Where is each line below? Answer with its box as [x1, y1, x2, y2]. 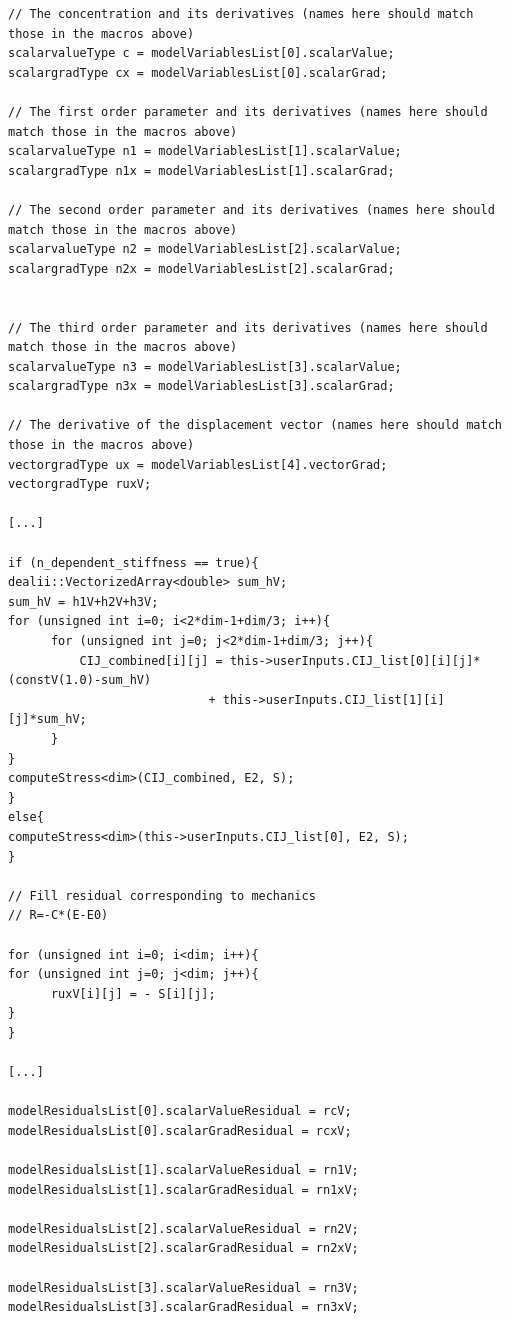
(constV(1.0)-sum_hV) [8, 673, 152, 688]
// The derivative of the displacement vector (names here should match [8, 418, 502, 433]
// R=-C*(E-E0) [8, 908, 109, 923]
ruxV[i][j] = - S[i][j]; [50, 986, 216, 1001]
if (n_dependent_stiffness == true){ [8, 555, 259, 570]
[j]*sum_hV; [8, 712, 87, 727]
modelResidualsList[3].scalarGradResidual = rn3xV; [8, 1300, 359, 1315]
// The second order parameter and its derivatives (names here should [8, 202, 495, 217]
